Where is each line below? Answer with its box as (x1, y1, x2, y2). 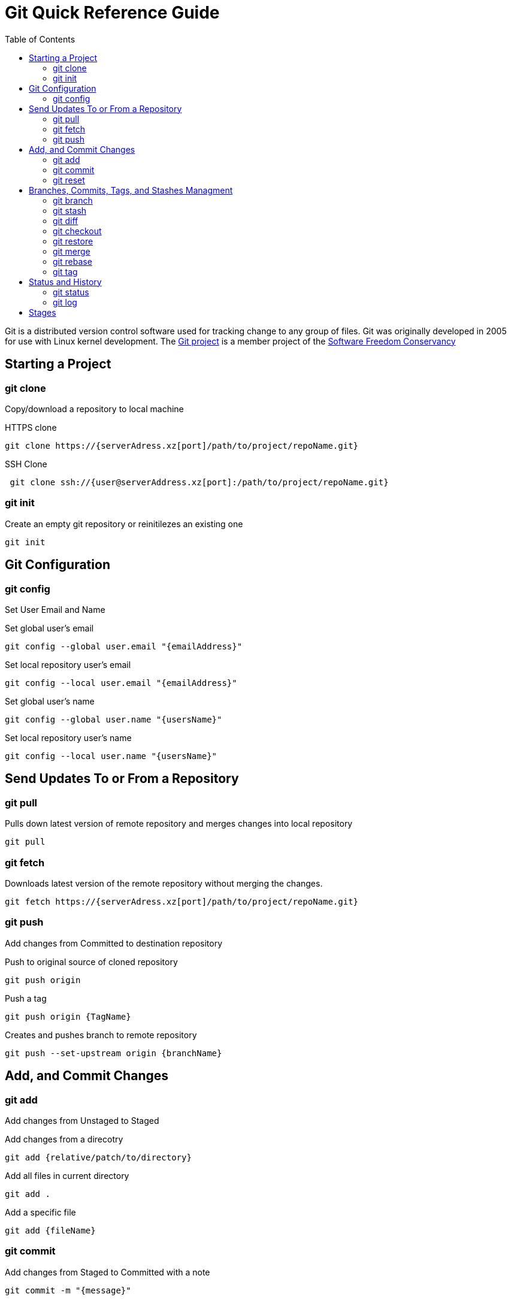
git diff (53, 215, 78, 226)
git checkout (53, 225, 102, 236)
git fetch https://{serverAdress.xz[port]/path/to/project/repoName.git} (5, 896, 359, 906)
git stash (53, 205, 87, 216)
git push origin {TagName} (5, 1011, 131, 1021)
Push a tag (5, 993, 47, 1003)
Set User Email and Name (5, 604, 105, 615)
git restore (53, 235, 93, 246)
